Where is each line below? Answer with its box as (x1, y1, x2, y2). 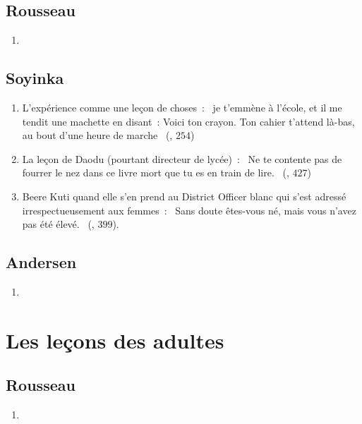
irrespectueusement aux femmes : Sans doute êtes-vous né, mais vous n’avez (22, 202, 356, 217)
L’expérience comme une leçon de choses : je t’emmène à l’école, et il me (22, 100, 342, 114)
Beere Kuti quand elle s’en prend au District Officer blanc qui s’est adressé (22, 188, 346, 203)
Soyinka (6, 67, 64, 89)
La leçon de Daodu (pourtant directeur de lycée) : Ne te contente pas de (22, 151, 342, 166)
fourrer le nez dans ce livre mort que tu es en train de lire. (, (22, 165, 289, 180)
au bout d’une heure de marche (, (22, 128, 173, 143)
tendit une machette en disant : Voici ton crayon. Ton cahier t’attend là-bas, (22, 114, 355, 128)
